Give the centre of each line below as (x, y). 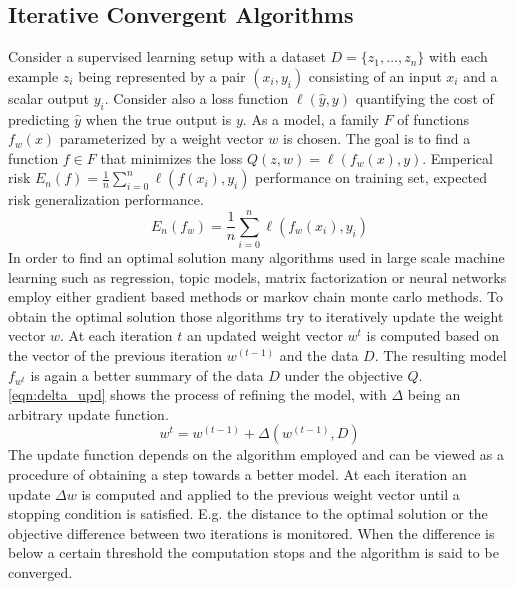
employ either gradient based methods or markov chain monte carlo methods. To (256, 296)
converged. (40, 572)
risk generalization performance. (106, 199)
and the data (319, 355)
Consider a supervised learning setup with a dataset (167, 56)
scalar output (49, 97)
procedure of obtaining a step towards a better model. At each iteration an (237, 474)
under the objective (343, 374)
